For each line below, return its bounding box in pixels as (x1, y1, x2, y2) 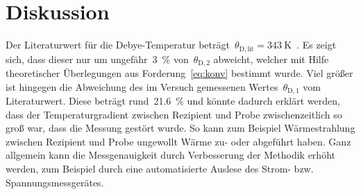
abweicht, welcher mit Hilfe (213, 51, 329, 66)
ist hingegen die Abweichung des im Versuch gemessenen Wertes (6, 79, 278, 94)
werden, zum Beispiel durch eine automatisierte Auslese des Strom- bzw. (6, 161, 314, 176)
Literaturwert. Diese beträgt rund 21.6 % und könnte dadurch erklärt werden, (6, 94, 340, 108)
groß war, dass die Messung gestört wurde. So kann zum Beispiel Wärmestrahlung (6, 121, 355, 135)
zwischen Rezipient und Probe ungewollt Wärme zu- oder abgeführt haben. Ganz (6, 134, 351, 148)
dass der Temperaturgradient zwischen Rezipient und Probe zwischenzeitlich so (6, 107, 342, 121)
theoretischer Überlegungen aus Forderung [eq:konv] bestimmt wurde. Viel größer (6, 66, 353, 80)
